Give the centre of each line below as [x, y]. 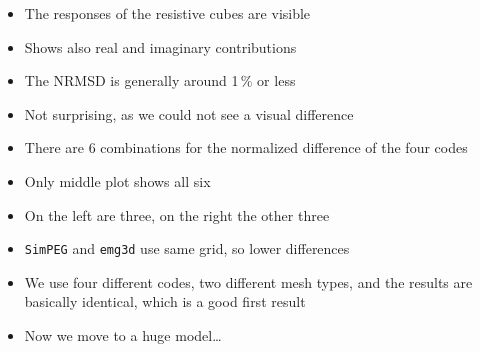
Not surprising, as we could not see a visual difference [189, 113]
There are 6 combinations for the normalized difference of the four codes [246, 147]
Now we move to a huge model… [123, 335]
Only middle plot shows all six [117, 180]
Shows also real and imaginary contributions [160, 46]
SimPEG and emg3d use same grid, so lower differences [187, 248]
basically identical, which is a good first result [165, 301]
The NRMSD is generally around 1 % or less [160, 80]
